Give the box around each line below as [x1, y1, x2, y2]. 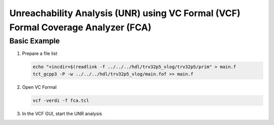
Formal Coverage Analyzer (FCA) [9, 22, 152, 33]
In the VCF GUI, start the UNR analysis [22, 110, 102, 116]
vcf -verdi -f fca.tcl [32, 97, 89, 103]
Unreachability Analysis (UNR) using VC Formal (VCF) [9, 8, 241, 19]
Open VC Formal [22, 84, 57, 90]
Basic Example [9, 36, 60, 45]
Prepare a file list [22, 50, 58, 56]
